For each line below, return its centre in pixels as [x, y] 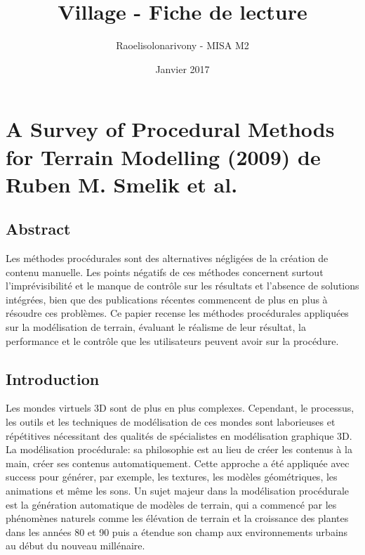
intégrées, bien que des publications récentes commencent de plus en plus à [167, 299]
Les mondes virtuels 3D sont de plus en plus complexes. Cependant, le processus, [180, 408]
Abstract [38, 229]
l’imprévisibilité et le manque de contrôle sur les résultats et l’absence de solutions [182, 286]
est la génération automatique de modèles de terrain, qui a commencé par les [171, 504]
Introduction [53, 378]
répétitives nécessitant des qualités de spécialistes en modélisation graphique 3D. [179, 435]
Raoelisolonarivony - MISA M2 [182, 45]
